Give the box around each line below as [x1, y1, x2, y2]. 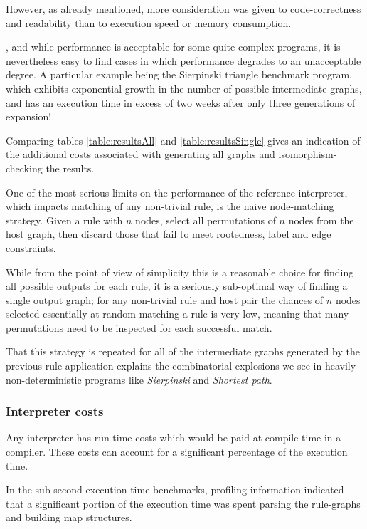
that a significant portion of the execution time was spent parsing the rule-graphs [6, 496, 361, 510]
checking [6, 160, 43, 175]
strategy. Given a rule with [6, 212, 123, 227]
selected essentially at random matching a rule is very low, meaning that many [6, 306, 349, 321]
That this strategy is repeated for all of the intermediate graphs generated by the [6, 344, 360, 359]
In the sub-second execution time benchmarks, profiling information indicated [6, 482, 344, 497]
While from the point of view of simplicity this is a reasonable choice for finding [6, 264, 354, 279]
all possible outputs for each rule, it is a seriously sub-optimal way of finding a [6, 278, 348, 293]
